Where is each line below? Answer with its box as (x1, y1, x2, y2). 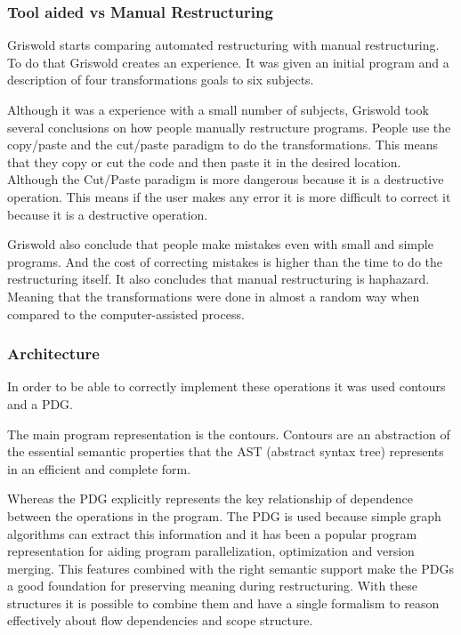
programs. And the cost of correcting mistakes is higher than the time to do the (7, 252, 442, 270)
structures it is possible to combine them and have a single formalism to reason (7, 593, 440, 612)
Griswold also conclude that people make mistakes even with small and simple (7, 235, 433, 253)
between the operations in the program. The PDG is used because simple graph (7, 506, 441, 525)
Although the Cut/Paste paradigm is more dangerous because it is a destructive (7, 170, 444, 189)
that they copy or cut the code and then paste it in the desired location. (7, 152, 401, 171)
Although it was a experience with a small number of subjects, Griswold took (7, 100, 429, 118)
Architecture (7, 342, 100, 365)
